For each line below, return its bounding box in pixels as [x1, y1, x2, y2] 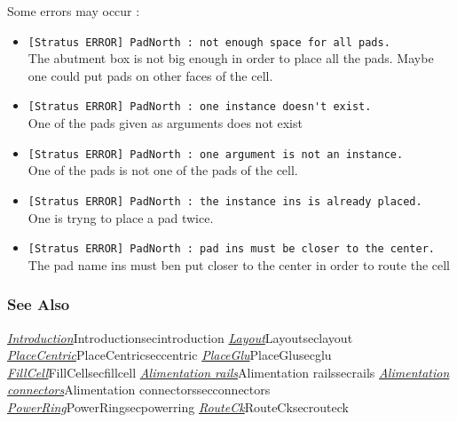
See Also [7, 293, 70, 315]
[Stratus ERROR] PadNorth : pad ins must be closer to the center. [28, 243, 435, 256]
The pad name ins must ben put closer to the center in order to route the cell [28, 255, 451, 274]
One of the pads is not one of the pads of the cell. [28, 161, 298, 179]
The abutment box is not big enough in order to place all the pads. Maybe [28, 49, 434, 68]
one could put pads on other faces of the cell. [28, 66, 273, 84]
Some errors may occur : [7, 2, 140, 20]
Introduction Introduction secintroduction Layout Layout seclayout [7, 328, 353, 346]
